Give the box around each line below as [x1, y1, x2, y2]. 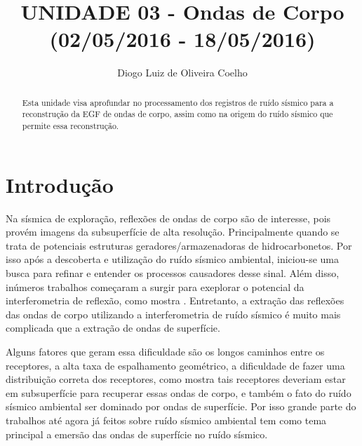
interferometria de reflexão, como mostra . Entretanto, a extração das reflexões [6, 293, 344, 308]
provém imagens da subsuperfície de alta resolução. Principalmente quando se [6, 224, 340, 239]
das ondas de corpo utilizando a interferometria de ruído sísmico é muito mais [6, 306, 341, 321]
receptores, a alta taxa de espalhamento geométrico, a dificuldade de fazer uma [6, 358, 345, 372]
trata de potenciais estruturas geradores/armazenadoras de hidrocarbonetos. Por [6, 238, 352, 252]
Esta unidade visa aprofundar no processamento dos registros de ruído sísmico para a [22, 96, 334, 108]
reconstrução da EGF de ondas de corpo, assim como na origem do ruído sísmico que [22, 108, 333, 120]
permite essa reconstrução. [22, 120, 119, 132]
